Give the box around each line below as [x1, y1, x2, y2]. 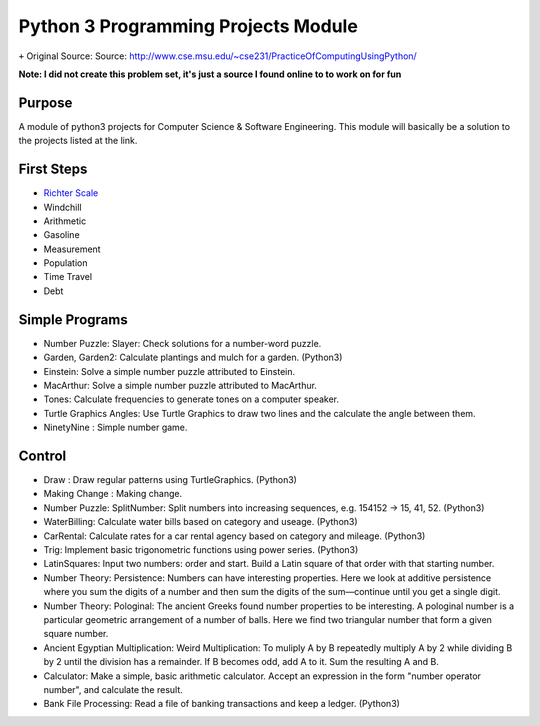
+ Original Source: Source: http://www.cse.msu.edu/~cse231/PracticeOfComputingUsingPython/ [18, 50, 417, 62]
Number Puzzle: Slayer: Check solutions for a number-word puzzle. [43, 337, 322, 349]
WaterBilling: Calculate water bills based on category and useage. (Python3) [43, 516, 359, 528]
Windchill [43, 201, 82, 213]
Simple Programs [18, 311, 129, 328]
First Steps [18, 161, 88, 178]
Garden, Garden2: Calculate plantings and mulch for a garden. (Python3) [43, 351, 343, 364]
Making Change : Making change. [43, 488, 183, 500]
